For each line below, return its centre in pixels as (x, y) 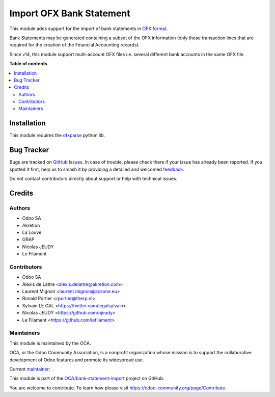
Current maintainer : (30, 369)
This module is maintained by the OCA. (50, 343)
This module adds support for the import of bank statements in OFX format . (89, 29)
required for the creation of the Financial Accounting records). (75, 45)
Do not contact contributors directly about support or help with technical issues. (93, 179)
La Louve (32, 232)
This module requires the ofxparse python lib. (57, 136)
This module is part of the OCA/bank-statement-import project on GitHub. (87, 378)
